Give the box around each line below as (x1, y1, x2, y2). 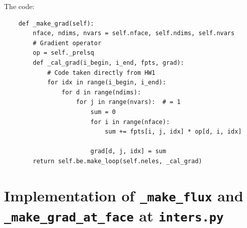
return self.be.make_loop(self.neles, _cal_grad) (33, 157, 202, 165)
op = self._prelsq (33, 49, 94, 57)
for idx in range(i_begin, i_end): (47, 79, 167, 86)
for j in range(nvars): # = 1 (76, 98, 181, 106)
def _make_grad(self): (18, 20, 94, 27)
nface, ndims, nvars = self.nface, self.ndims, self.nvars (33, 30, 235, 37)
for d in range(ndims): (61, 88, 141, 96)
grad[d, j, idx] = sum (90, 148, 167, 155)
